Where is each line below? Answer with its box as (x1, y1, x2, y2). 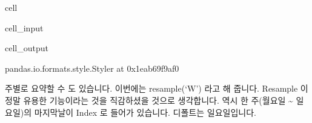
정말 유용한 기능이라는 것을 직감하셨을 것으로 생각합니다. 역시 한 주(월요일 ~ (5, 93, 293, 106)
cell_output (5, 42, 48, 54)
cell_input (5, 21, 44, 34)
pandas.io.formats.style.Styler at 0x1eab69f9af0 (5, 61, 179, 74)
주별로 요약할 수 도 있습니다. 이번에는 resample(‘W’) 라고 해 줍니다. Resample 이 (5, 82, 308, 95)
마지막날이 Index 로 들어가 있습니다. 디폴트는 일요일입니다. (34, 106, 256, 118)
